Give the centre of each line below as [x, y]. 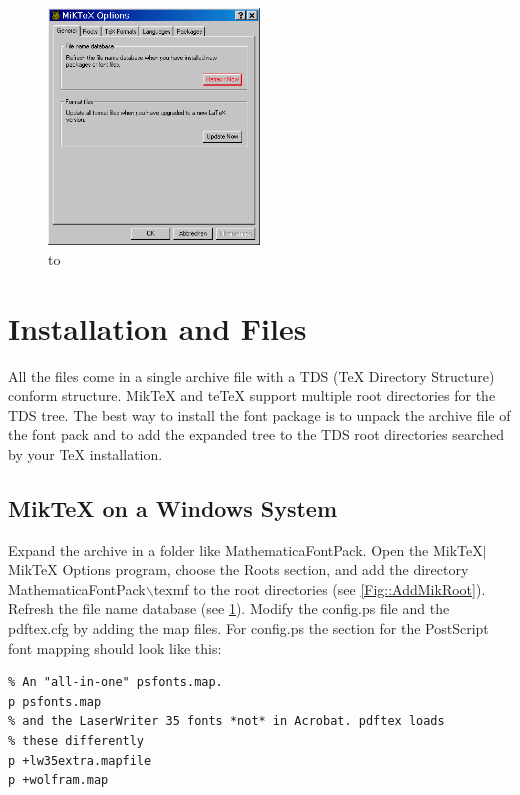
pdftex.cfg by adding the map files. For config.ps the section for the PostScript [248, 628]
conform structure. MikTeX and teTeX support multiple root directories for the [252, 395]
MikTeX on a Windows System [173, 507]
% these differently [76, 741]
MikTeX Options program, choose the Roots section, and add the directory [238, 569]
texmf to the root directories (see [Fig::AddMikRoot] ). [319, 588]
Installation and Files [157, 327]
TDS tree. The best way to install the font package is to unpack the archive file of [259, 414]
